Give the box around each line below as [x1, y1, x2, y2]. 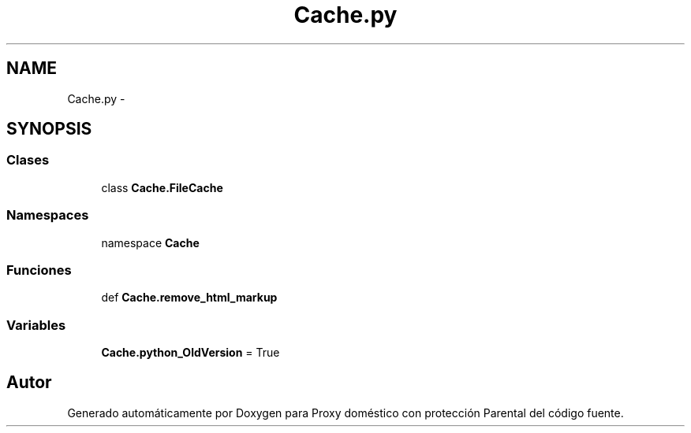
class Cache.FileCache [101, 180, 223, 194]
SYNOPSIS [6, 119, 92, 139]
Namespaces [6, 207, 89, 224]
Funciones [6, 261, 72, 278]
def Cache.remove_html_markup [101, 291, 278, 305]
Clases [6, 152, 50, 168]
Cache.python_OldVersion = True [101, 346, 280, 360]
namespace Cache [101, 235, 200, 250]
